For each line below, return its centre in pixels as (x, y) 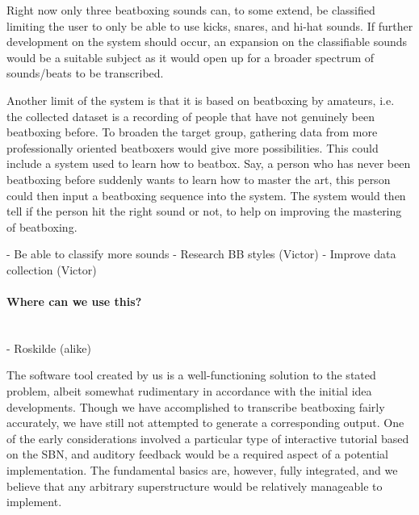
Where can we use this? (74, 301)
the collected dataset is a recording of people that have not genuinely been (191, 116)
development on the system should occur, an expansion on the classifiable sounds (207, 42)
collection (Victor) (52, 269)
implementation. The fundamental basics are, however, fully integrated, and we (202, 470)
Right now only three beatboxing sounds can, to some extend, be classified (191, 10)
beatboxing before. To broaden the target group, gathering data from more (192, 132)
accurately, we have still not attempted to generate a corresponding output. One (205, 423)
